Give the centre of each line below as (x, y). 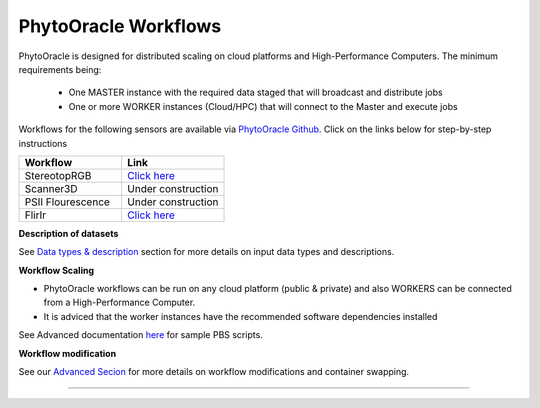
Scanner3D (51, 188)
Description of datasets (68, 233)
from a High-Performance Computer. (119, 302)
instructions (43, 143)
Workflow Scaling (56, 270)
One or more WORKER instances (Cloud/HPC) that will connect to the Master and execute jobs (263, 106)
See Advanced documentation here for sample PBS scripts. (141, 335)
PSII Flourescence (67, 202)
